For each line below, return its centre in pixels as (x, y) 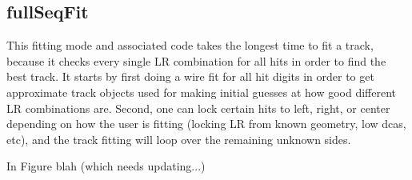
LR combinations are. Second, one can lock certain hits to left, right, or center (198, 108)
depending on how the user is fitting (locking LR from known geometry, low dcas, (206, 124)
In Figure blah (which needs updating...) (106, 166)
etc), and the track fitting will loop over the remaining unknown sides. (179, 139)
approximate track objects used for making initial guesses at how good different (202, 92)
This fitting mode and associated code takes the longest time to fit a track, (190, 45)
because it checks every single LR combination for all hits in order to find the (196, 60)
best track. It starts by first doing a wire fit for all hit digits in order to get (190, 76)
